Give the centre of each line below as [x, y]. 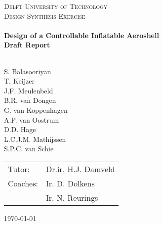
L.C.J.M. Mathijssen [35, 139]
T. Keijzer [19, 81]
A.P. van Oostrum [32, 119]
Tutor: [19, 169]
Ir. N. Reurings [72, 197]
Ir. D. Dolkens [70, 183]
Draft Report [27, 45]
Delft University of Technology [56, 6]
